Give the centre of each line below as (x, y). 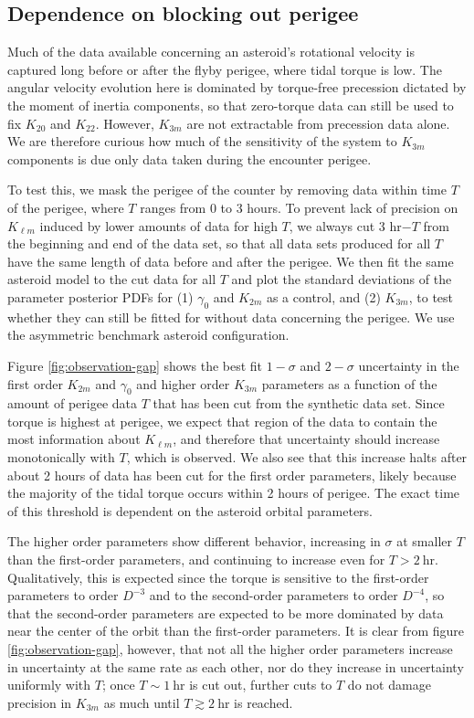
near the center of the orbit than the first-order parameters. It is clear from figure (236, 631)
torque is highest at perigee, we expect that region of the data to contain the (222, 421)
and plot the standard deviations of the (342, 279)
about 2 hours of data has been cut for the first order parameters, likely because (232, 475)
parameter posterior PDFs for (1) (100, 296)
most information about (74, 439)
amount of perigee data (72, 403)
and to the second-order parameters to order (274, 595)
